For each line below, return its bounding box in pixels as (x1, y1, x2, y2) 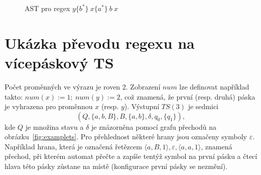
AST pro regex (25, 3, 70, 13)
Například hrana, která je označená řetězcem (5, 141, 142, 151)
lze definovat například (179, 81, 249, 92)
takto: (5, 91, 23, 102)
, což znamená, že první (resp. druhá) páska (120, 91, 255, 102)
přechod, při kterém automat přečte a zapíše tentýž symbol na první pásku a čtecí (5, 151, 257, 161)
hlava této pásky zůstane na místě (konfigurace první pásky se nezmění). (5, 161, 228, 171)
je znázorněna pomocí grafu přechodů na (91, 121, 216, 132)
